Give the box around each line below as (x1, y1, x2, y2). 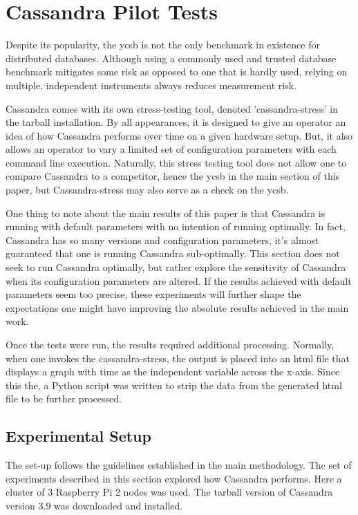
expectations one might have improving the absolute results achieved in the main (6, 300, 349, 315)
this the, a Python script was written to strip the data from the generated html (6, 377, 342, 392)
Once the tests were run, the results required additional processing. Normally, (6, 337, 335, 351)
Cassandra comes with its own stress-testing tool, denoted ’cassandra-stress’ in (6, 101, 338, 115)
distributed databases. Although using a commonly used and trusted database (6, 50, 337, 65)
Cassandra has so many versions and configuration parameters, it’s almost (6, 232, 319, 247)
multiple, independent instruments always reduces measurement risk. (6, 77, 296, 92)
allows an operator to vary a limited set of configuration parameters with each (6, 142, 337, 156)
